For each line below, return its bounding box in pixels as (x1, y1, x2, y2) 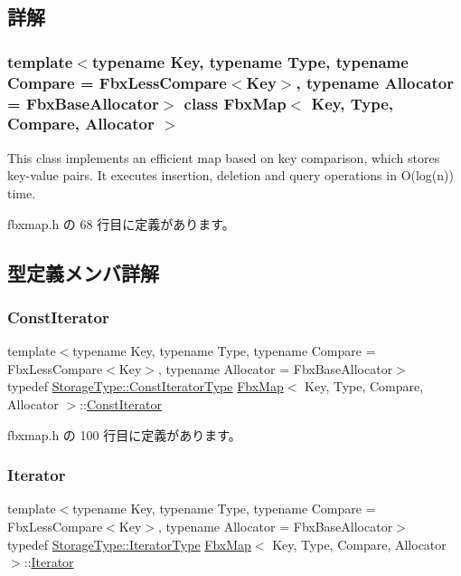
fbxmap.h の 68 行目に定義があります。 (7, 214, 235, 233)
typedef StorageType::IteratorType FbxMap (7, 534, 251, 553)
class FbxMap (183, 91, 287, 114)
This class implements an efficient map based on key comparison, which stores (7, 148, 440, 167)
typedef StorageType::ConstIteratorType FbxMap (7, 377, 284, 396)
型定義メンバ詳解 (7, 258, 159, 286)
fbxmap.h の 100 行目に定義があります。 (7, 425, 241, 444)
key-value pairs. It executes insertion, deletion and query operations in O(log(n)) (7, 166, 454, 185)
